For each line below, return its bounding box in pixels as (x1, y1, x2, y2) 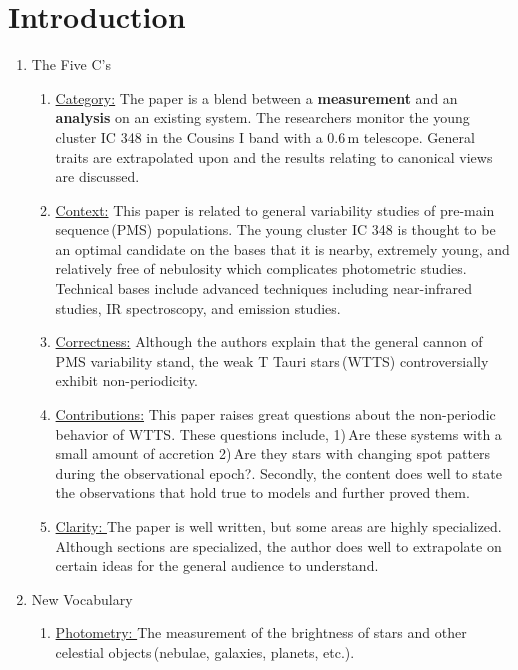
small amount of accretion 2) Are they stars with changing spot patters (55, 443, 491, 464)
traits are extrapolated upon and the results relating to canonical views (55, 146, 493, 167)
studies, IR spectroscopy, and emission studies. (55, 297, 341, 318)
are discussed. (55, 166, 140, 187)
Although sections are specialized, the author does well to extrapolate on (55, 535, 502, 556)
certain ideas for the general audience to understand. (55, 555, 379, 576)
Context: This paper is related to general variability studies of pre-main (55, 199, 495, 220)
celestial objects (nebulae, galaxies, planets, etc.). (55, 641, 355, 662)
